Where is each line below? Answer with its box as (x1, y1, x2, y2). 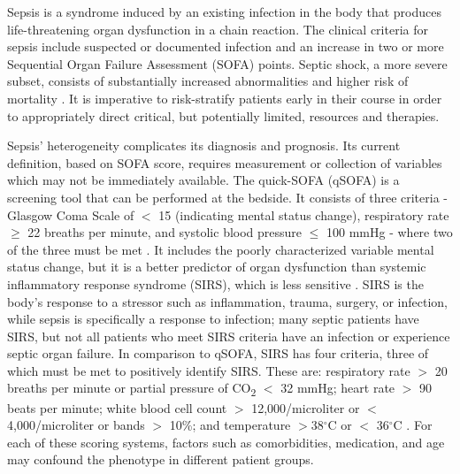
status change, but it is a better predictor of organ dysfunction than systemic (7, 257, 426, 276)
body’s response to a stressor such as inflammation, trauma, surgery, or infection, (7, 292, 448, 310)
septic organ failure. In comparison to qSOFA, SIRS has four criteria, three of (7, 344, 429, 363)
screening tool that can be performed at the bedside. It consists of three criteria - (7, 187, 448, 206)
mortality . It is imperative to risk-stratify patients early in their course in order (7, 88, 442, 107)
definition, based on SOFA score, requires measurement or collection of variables (7, 153, 442, 172)
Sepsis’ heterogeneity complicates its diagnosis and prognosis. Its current (7, 136, 401, 155)
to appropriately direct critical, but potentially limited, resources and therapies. (7, 106, 440, 125)
